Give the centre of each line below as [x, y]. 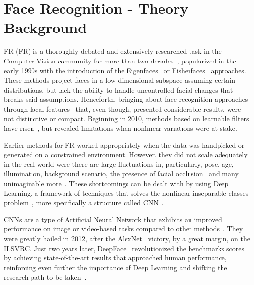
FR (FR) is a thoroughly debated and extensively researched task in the [113, 51]
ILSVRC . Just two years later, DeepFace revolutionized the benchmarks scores [124, 248]
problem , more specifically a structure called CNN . [84, 203]
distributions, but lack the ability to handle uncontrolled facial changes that [119, 89]
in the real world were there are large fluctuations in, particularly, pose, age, [119, 164]
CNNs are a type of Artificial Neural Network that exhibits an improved [113, 219]
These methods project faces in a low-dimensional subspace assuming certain [120, 80]
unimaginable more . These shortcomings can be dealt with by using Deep [116, 183]
